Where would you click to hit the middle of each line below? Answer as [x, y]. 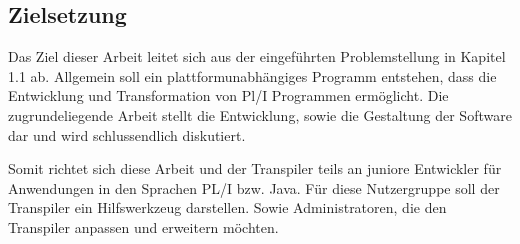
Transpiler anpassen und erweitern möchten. [143, 226]
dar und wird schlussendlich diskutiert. [127, 134]
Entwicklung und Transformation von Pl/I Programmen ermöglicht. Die [228, 95]
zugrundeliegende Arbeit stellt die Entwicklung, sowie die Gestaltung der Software [260, 114]
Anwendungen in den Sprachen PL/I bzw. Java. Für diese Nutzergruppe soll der [254, 187]
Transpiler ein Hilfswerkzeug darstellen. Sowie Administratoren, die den [227, 207]
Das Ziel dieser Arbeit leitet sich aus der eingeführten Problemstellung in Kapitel [257, 56]
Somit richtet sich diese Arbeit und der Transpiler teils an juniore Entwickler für [255, 168]
